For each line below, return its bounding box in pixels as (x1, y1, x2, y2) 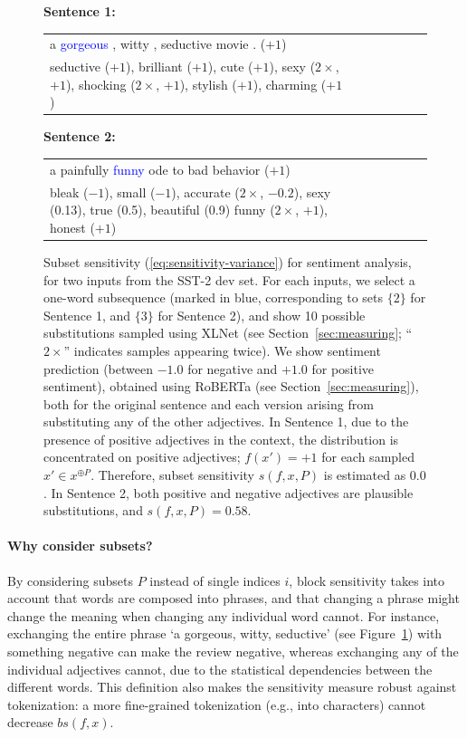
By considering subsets (7, 570, 133, 589)
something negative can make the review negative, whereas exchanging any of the (7, 642, 459, 661)
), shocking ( (65, 74, 136, 93)
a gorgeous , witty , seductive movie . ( (50, 34, 266, 53)
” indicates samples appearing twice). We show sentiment (63, 340, 381, 359)
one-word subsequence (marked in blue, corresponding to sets (43, 288, 384, 307)
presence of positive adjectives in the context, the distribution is (43, 429, 399, 448)
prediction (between (43, 359, 153, 378)
